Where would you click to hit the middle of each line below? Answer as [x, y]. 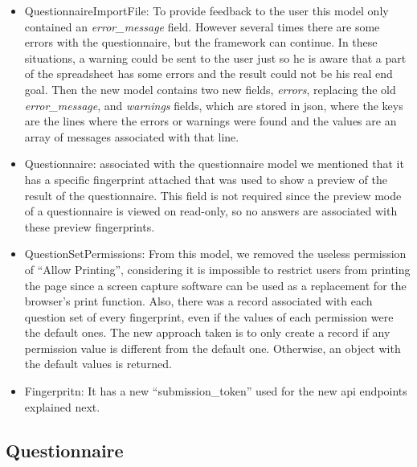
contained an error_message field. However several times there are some [202, 26]
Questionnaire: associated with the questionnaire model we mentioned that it [214, 164]
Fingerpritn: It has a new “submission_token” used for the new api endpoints [216, 391]
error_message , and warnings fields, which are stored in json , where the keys [214, 105]
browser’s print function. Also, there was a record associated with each [198, 301]
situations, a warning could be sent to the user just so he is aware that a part [215, 57]
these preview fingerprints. [90, 226]
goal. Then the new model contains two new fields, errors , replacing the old [210, 89]
